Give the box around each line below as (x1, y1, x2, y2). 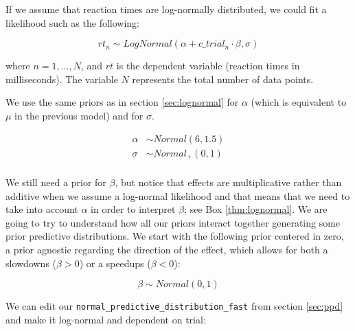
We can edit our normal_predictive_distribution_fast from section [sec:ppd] (5, 299, 343, 313)
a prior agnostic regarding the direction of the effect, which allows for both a (5, 242, 328, 257)
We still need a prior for (5, 175, 106, 190)
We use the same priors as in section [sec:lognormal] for (5, 95, 239, 109)
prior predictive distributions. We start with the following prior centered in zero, (5, 229, 344, 243)
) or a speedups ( (79, 255, 151, 270)
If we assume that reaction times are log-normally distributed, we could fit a (5, 2, 327, 16)
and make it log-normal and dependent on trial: (5, 312, 206, 326)
